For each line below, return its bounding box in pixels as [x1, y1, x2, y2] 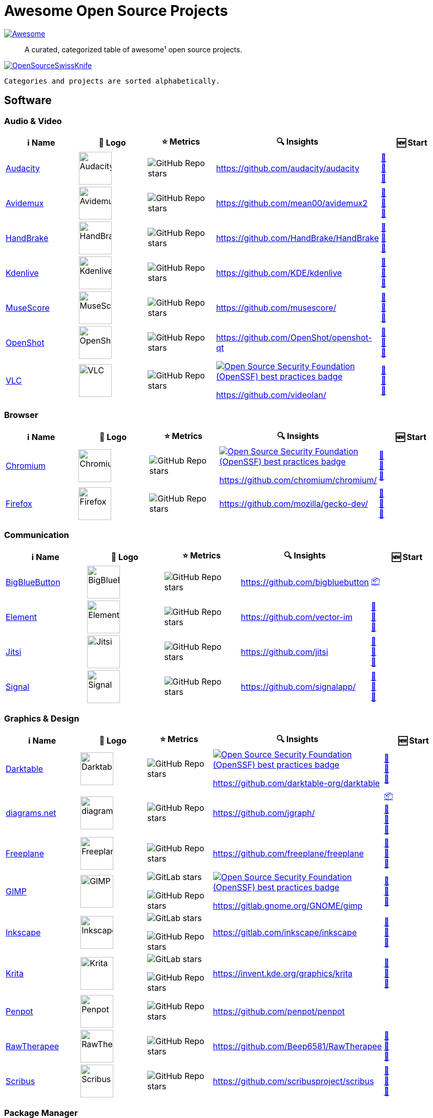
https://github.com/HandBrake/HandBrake [216, 232, 379, 243]
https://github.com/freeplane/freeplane [213, 848, 364, 859]
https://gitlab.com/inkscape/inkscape [213, 927, 357, 938]
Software [4, 94, 52, 107]
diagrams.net [6, 807, 56, 818]
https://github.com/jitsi [241, 647, 328, 657]
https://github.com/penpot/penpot [213, 1006, 345, 1017]
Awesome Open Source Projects [4, 2, 228, 19]
